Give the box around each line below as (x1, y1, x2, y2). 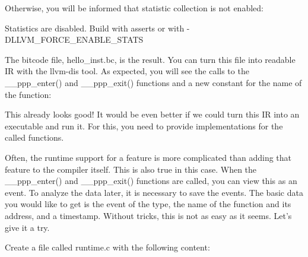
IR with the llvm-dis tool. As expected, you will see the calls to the (5, 65, 249, 77)
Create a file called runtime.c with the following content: (5, 241, 210, 253)
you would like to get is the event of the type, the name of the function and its (5, 198, 291, 210)
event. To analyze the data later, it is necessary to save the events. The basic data (5, 186, 303, 198)
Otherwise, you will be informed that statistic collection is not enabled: (5, 2, 263, 14)
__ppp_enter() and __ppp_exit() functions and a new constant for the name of (5, 76, 302, 88)
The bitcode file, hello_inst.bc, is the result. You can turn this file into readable (5, 53, 296, 65)
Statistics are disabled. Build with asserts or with (5, 21, 185, 34)
